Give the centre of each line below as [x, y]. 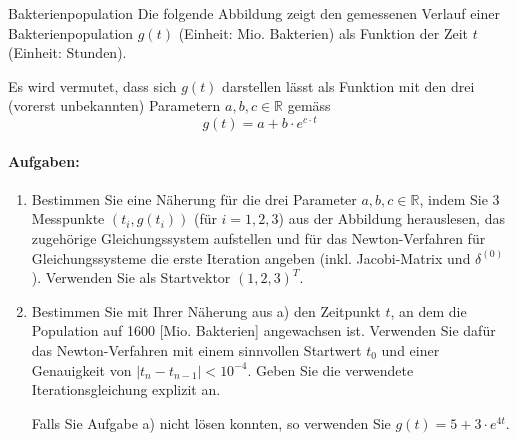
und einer [410, 350]
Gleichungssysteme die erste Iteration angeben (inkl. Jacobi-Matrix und [251, 257]
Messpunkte [68, 218]
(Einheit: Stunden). [67, 52]
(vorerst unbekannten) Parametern [114, 105]
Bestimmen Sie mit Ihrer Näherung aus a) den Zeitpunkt [206, 310]
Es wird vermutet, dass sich [92, 85]
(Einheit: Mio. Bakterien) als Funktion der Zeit [323, 32]
